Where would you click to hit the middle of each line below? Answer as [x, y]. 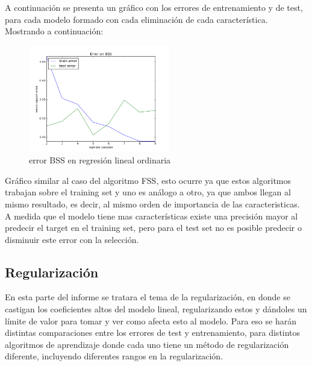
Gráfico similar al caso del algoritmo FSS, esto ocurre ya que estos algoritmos [148, 180]
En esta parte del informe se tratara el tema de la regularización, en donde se [148, 297]
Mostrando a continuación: [54, 31]
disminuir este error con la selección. [72, 239]
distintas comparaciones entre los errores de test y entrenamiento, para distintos [153, 333]
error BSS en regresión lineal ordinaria [100, 160]
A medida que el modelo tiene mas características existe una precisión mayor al [151, 216]
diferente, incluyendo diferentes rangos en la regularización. [114, 356]
